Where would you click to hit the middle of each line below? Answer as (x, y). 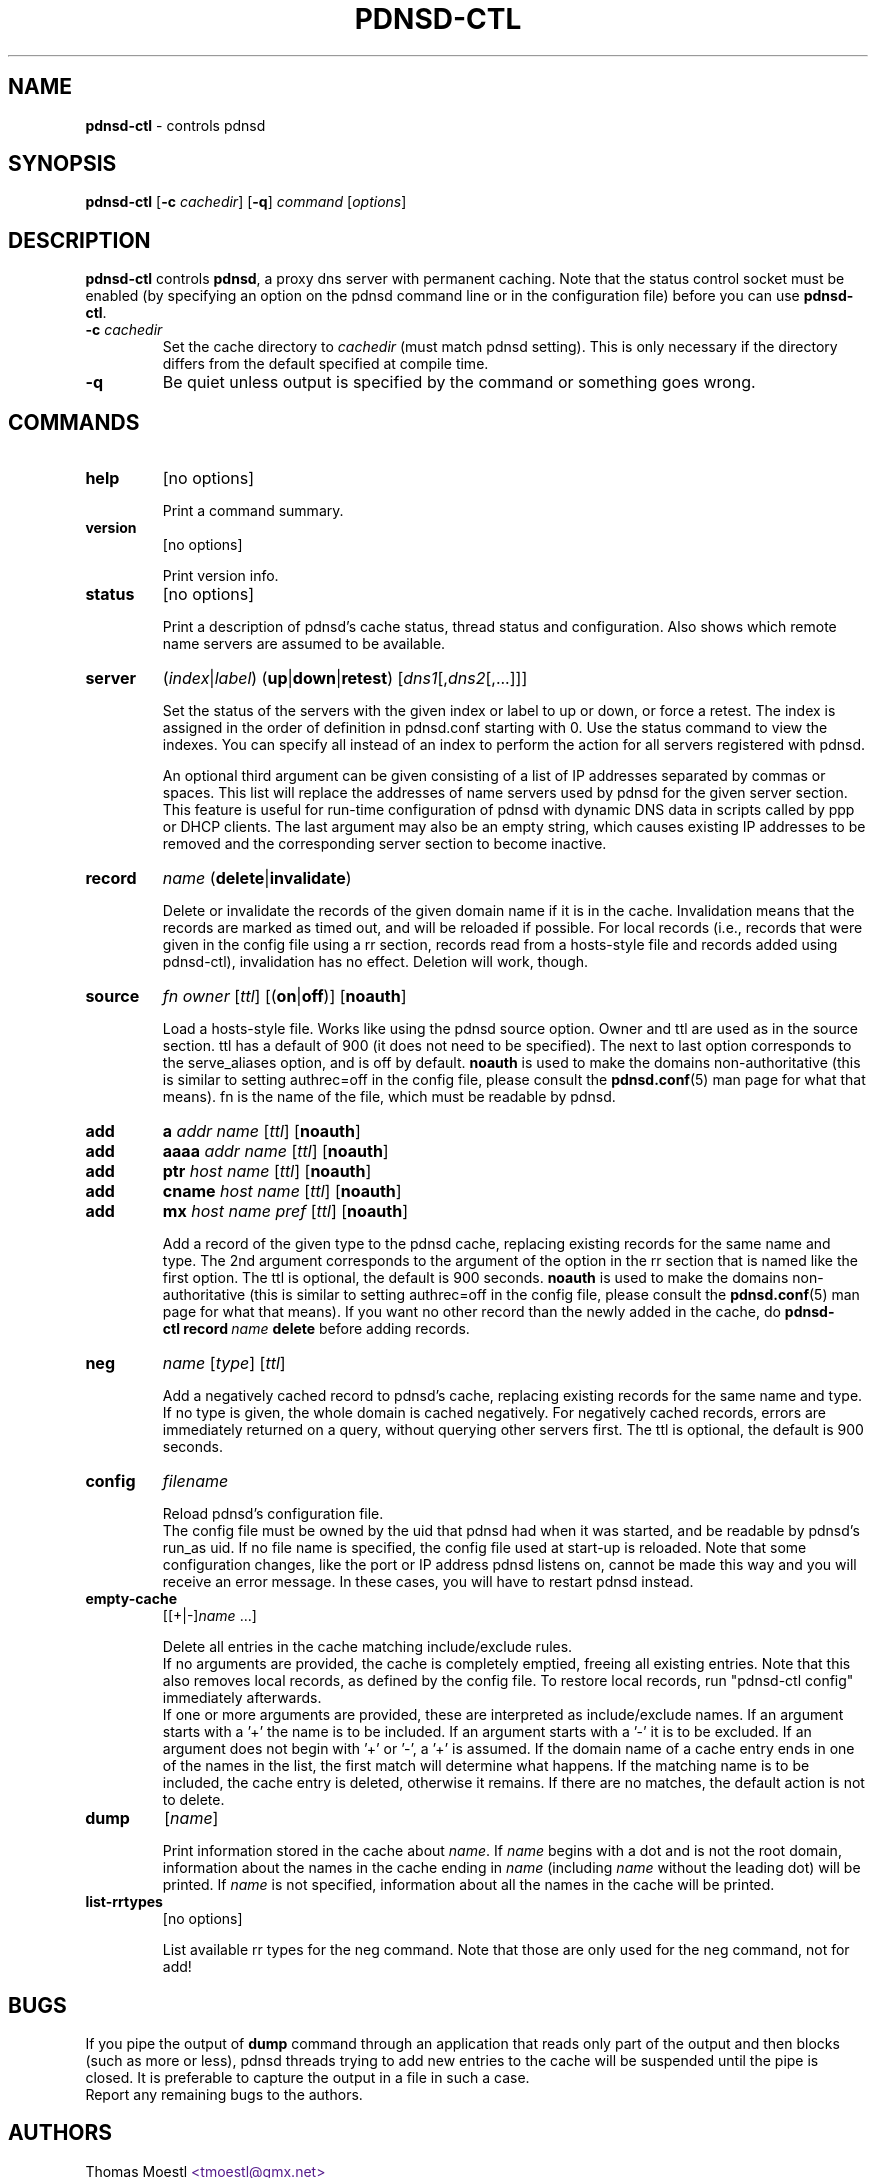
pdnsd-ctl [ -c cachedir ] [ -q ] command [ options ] (246, 202)
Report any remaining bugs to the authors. (224, 2094)
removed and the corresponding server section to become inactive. (384, 844)
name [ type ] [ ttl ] (224, 1363)
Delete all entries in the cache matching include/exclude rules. (367, 1647)
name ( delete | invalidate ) (257, 878)
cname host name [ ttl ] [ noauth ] (282, 1191)
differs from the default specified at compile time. (325, 364)
